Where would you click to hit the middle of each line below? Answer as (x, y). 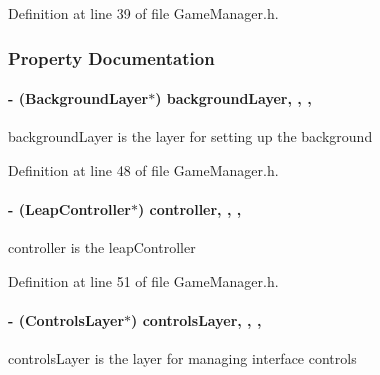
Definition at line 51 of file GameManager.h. (143, 280)
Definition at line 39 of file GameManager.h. (143, 13)
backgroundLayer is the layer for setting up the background (190, 136)
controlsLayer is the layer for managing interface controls (182, 358)
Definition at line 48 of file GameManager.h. (143, 169)
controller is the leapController (102, 247)
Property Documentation (111, 57)
